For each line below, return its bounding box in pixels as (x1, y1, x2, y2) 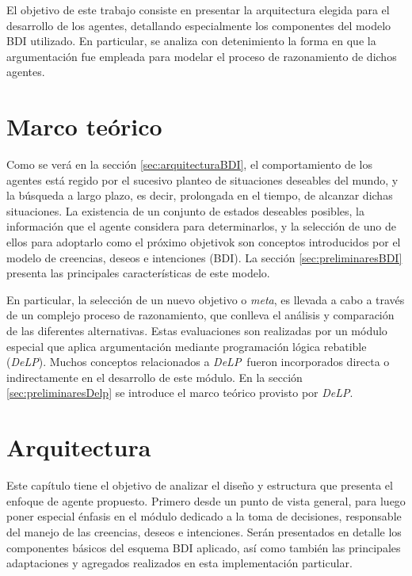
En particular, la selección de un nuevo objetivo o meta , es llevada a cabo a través (6, 291, 405, 307)
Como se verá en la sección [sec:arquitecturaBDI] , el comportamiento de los (6, 156, 373, 173)
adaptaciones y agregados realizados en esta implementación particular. (6, 555, 353, 571)
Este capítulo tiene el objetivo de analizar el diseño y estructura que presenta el (6, 477, 393, 494)
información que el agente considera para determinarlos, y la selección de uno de (6, 218, 396, 235)
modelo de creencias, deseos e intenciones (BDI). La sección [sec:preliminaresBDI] (6, 249, 402, 265)
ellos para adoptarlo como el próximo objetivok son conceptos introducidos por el (6, 234, 401, 250)
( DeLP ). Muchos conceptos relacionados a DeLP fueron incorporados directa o (6, 353, 390, 370)
